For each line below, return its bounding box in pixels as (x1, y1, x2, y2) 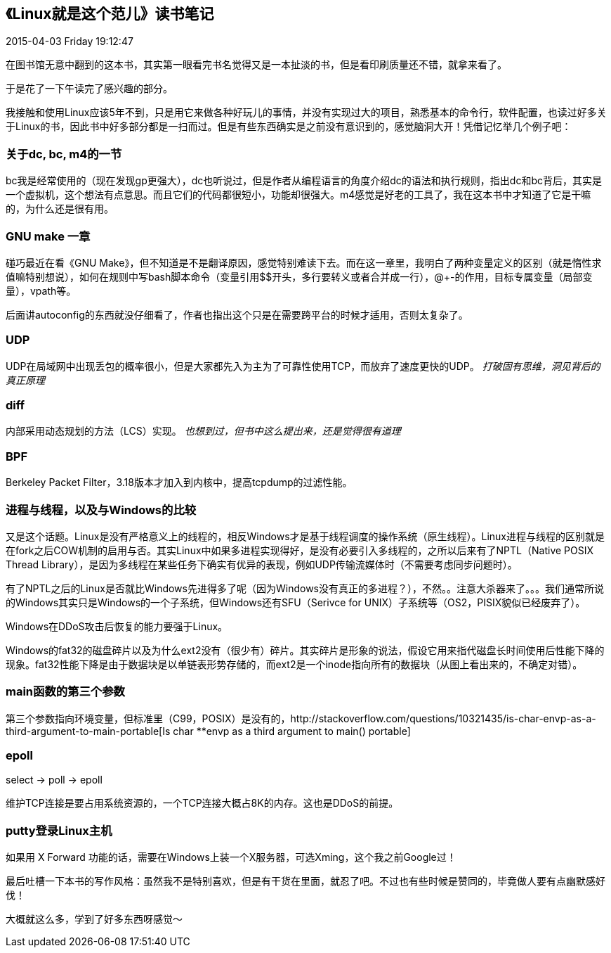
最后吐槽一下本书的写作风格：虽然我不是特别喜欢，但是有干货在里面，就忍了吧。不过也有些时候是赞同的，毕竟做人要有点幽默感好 (6, 875, 605, 888)
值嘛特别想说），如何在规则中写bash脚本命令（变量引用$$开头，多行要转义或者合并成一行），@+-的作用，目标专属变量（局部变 (6, 270, 593, 283)
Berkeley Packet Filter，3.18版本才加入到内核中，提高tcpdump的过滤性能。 (6, 476, 353, 489)
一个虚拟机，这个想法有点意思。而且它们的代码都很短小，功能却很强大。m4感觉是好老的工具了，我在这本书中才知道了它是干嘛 (6, 188, 591, 201)
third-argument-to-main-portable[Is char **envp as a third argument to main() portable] (6, 724, 411, 737)
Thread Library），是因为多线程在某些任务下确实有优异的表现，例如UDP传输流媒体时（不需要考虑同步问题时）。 (6, 558, 518, 570)
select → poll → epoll (6, 774, 103, 786)
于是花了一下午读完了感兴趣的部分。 (6, 82, 173, 95)
